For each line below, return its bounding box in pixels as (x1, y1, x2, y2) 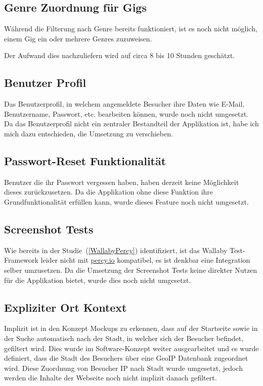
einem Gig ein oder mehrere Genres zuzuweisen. (4, 33, 152, 43)
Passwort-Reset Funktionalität (4, 153, 166, 168)
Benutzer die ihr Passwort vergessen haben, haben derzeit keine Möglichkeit (4, 176, 239, 187)
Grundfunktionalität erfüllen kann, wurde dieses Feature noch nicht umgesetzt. (4, 196, 249, 207)
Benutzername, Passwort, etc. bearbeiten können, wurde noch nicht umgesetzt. (4, 108, 248, 119)
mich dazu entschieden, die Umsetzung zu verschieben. (4, 128, 173, 138)
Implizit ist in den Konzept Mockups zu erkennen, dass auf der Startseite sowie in (4, 323, 258, 333)
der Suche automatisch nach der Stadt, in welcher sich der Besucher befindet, (4, 332, 244, 343)
